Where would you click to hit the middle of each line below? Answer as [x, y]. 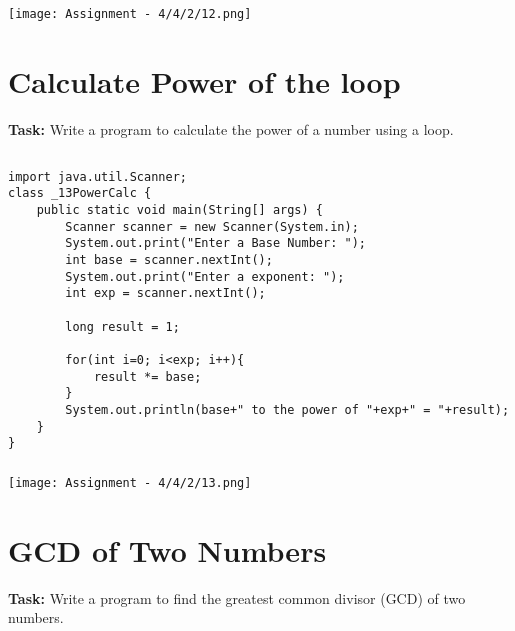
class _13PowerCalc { [80, 193]
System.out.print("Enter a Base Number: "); [215, 243]
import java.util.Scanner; [97, 176]
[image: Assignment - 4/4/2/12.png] [130, 13]
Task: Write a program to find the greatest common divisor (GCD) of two [237, 597]
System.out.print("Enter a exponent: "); [205, 276]
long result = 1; [122, 326]
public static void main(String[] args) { [179, 210]
